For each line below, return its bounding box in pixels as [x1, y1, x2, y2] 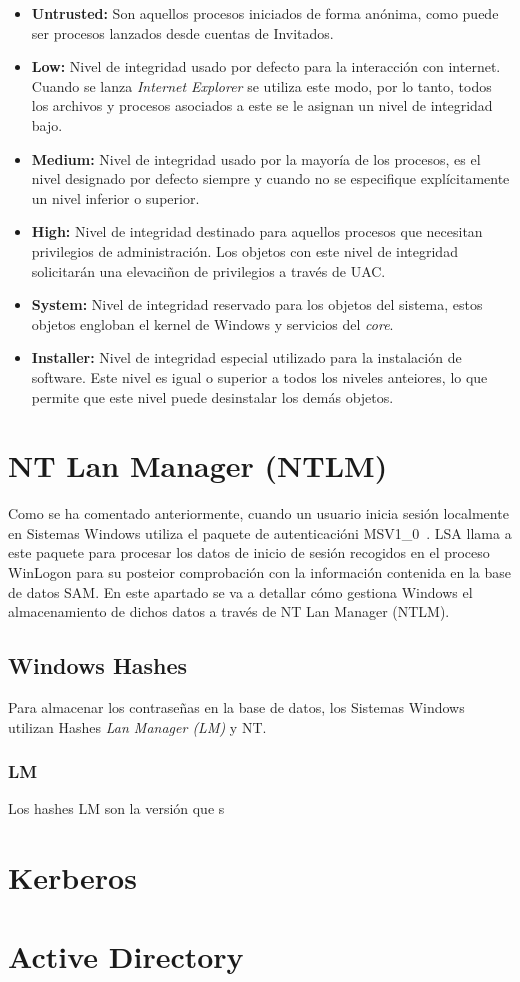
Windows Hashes [8, 650, 188, 681]
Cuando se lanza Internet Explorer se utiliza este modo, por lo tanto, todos [31, 75, 492, 96]
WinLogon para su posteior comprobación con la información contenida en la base [8, 562, 512, 582]
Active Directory [8, 935, 244, 976]
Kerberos [8, 857, 137, 898]
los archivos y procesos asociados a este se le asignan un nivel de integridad [31, 95, 493, 116]
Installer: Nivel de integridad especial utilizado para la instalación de [31, 347, 462, 368]
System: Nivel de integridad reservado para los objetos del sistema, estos [31, 294, 483, 315]
